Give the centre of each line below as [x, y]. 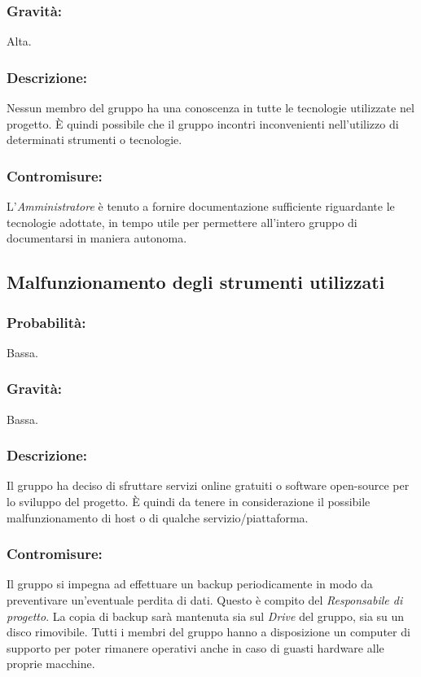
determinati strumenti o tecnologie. [94, 140]
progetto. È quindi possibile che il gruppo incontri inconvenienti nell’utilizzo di [203, 123]
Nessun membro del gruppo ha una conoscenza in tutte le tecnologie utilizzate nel [210, 108]
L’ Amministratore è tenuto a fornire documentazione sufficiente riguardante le [201, 206]
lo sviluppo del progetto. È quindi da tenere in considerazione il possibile [189, 502]
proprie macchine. [51, 664]
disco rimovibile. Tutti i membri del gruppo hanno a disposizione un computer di [208, 632]
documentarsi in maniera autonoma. [97, 238]
